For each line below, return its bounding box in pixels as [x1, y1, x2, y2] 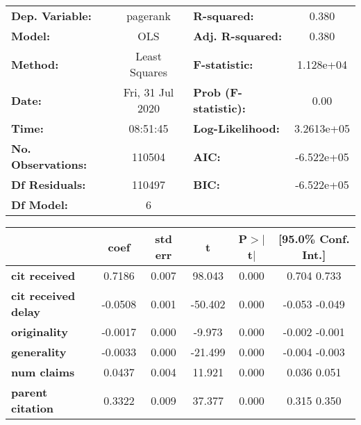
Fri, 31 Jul [123, 84, 174, 100]
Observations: [11, 156, 87, 172]
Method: [11, 56, 59, 72]
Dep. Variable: [11, 8, 92, 24]
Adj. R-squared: [193, 28, 283, 44]
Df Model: [11, 197, 68, 212]
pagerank [126, 8, 171, 24]
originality [11, 324, 68, 340]
